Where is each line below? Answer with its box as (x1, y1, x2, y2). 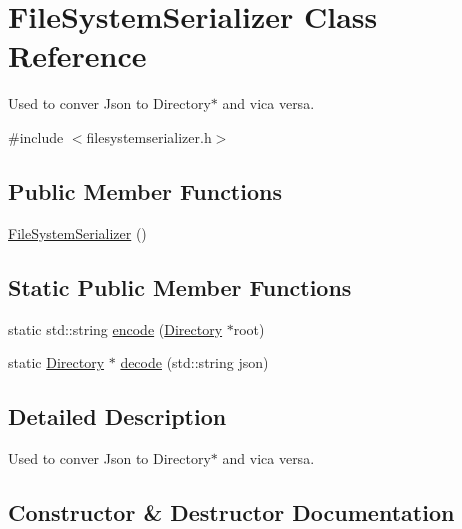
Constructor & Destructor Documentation (8, 496, 455, 527)
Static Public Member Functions (8, 271, 352, 302)
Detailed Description (8, 401, 227, 432)
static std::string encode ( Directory (8, 318, 223, 339)
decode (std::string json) (120, 352, 269, 373)
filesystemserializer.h (86, 126, 212, 147)
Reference (8, 35, 147, 76)
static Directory (8, 352, 105, 373)
